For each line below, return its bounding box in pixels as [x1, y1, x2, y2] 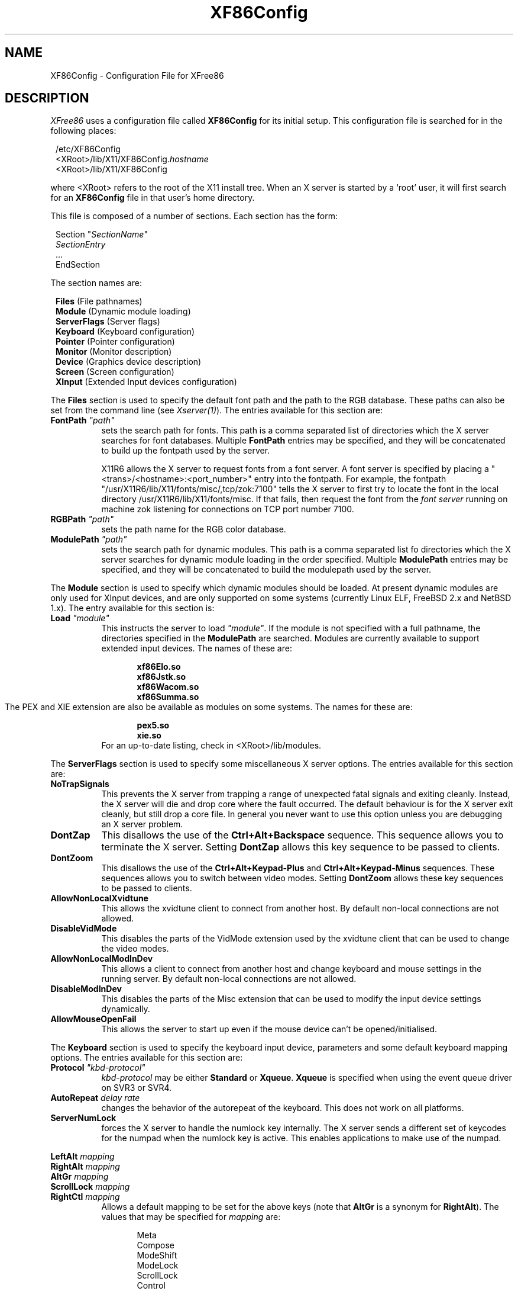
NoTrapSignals [50, 779, 109, 789]
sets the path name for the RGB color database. [101, 524, 286, 535]
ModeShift [137, 1250, 177, 1261]
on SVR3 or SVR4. [101, 1083, 172, 1093]
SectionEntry [56, 239, 106, 250]
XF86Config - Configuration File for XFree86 [50, 70, 224, 81]
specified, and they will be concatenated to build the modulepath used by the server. [101, 564, 432, 575]
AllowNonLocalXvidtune [50, 893, 148, 904]
